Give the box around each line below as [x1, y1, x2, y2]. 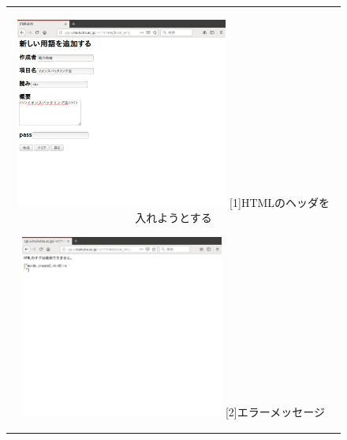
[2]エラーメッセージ [225, 403, 325, 419]
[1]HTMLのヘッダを [229, 194, 330, 210]
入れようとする [135, 209, 212, 225]
